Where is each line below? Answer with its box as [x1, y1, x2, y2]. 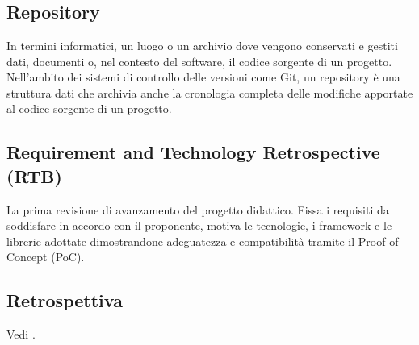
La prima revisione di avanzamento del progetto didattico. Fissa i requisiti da [6, 201, 389, 218]
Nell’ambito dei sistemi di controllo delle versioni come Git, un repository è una [6, 69, 400, 85]
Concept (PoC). [6, 248, 85, 265]
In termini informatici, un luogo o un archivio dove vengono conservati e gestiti [6, 37, 398, 53]
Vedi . [6, 326, 36, 343]
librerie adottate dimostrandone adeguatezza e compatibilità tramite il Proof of [6, 232, 399, 249]
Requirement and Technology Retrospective [6, 139, 380, 164]
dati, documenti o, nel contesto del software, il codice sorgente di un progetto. [6, 52, 392, 69]
